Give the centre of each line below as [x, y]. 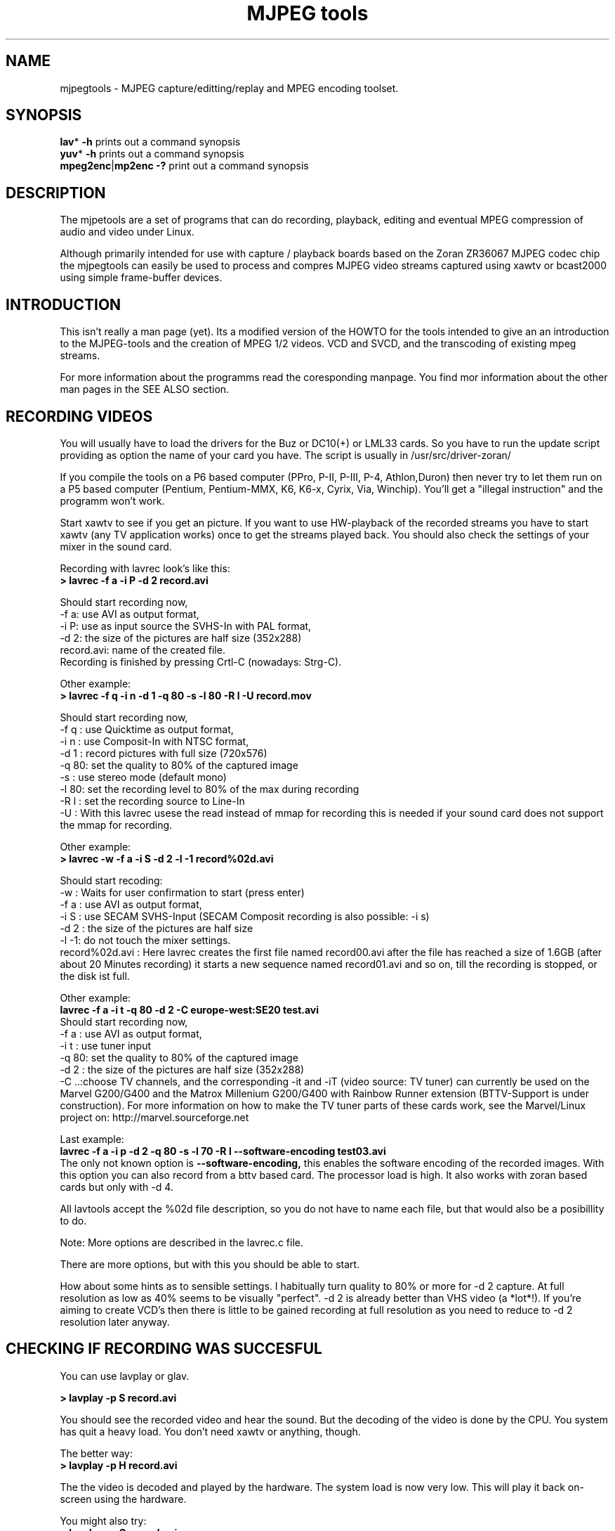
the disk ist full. [95, 976]
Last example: [92, 1139]
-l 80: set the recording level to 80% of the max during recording [210, 789]
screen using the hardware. [123, 1499]
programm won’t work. [112, 500]
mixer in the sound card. [116, 546]
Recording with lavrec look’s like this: [145, 568]
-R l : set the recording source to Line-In [152, 801]
